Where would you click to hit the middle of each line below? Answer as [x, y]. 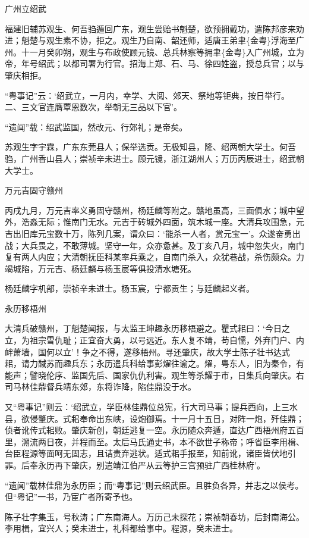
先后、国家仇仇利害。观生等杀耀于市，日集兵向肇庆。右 [196, 375]
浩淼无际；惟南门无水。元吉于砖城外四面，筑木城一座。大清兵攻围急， [158, 222]
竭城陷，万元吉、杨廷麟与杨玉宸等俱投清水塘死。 [100, 268]
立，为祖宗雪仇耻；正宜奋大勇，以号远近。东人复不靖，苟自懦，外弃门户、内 [154, 340]
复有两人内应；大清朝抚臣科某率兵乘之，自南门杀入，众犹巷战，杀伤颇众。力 [154, 257]
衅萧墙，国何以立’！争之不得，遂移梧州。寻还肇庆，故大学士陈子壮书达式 [147, 351]
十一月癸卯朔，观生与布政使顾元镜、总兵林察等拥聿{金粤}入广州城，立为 [163, 51]
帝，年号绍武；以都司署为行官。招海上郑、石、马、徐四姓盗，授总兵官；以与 [154, 63]
